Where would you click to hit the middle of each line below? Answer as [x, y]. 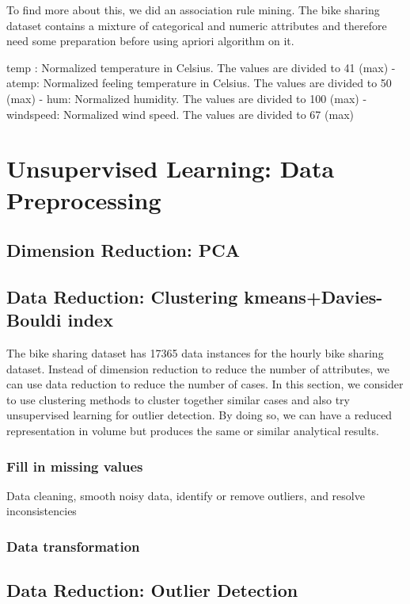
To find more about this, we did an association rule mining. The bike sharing [193, 10]
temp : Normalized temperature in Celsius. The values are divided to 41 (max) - [201, 67]
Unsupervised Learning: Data [171, 168]
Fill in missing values [75, 466]
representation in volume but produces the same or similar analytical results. [193, 431]
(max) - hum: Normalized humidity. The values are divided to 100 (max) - [187, 98]
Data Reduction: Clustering [122, 296]
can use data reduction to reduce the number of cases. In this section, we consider [205, 384]
